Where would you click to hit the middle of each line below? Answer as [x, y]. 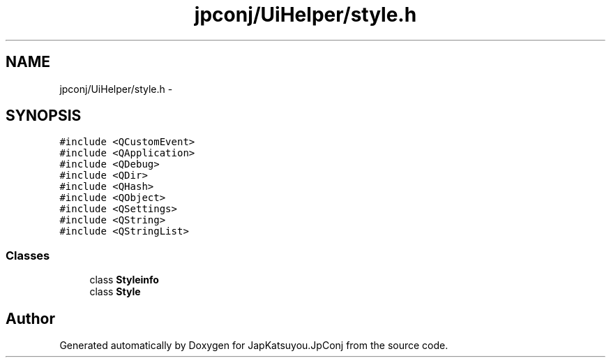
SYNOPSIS [44, 116]
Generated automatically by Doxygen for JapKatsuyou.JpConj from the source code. [254, 346]
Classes [28, 255]
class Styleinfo [124, 280]
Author [30, 318]
